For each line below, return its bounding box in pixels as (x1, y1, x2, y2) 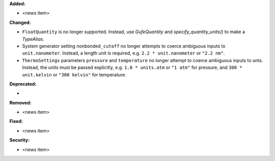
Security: (9, 137, 30, 143)
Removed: (9, 99, 32, 105)
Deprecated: (9, 81, 37, 87)
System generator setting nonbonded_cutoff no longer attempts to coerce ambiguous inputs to (22, 43, 226, 49)
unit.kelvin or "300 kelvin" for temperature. (22, 71, 127, 77)
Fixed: (9, 118, 23, 124)
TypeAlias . (22, 36, 44, 42)
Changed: (9, 19, 31, 25)
